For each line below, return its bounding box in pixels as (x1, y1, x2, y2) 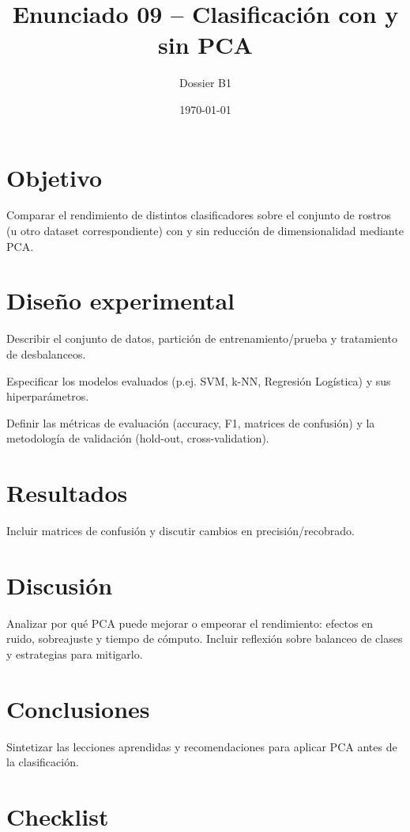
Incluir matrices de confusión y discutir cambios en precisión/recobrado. (6, 522, 355, 539)
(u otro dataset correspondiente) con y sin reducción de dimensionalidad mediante (6, 222, 404, 239)
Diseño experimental (6, 284, 235, 317)
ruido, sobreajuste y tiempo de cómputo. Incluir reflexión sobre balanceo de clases (6, 630, 403, 647)
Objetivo (6, 161, 103, 193)
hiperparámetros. (6, 388, 89, 405)
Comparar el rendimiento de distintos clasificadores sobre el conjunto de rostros (6, 207, 391, 223)
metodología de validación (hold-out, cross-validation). (6, 430, 269, 446)
